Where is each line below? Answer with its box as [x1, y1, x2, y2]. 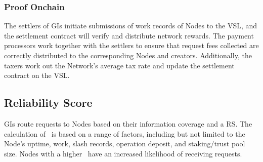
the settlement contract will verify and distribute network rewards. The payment [4, 30, 254, 40]
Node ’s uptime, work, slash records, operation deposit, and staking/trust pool [4, 138, 245, 149]
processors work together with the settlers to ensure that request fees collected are [4, 40, 259, 51]
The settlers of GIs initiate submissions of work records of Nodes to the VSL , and [4, 20, 257, 31]
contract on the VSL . [4, 70, 70, 80]
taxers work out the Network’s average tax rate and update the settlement [4, 60, 235, 70]
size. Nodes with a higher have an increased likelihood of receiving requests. [4, 148, 242, 158]
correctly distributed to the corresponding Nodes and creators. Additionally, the [4, 50, 252, 60]
